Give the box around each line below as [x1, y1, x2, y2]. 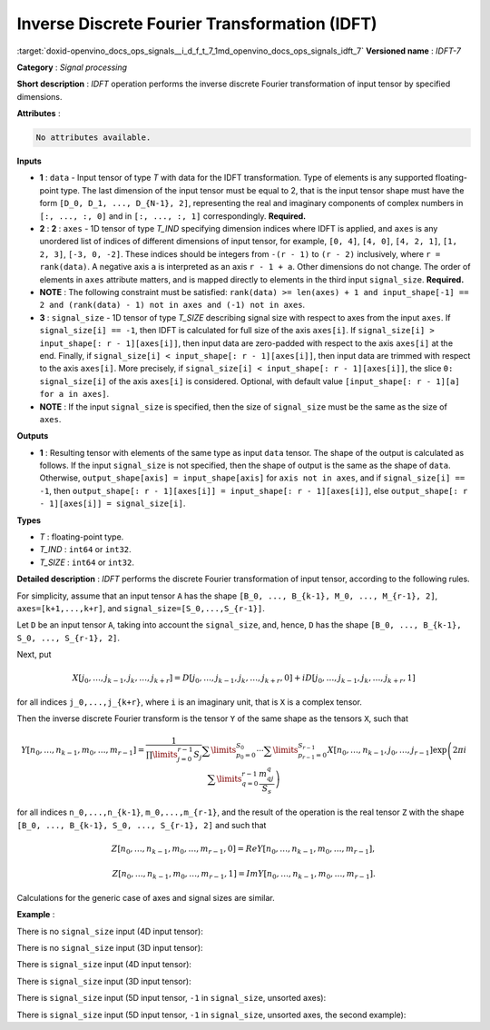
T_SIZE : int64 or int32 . [39, 557, 135, 568]
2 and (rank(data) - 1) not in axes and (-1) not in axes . [39, 300, 306, 311]
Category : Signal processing [16, 62, 127, 73]
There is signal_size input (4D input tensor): [16, 959, 192, 970]
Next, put [16, 649, 52, 660]
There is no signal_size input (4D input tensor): [16, 926, 203, 936]
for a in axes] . [39, 389, 110, 400]
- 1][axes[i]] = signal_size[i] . [39, 498, 186, 509]
